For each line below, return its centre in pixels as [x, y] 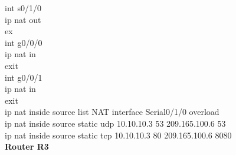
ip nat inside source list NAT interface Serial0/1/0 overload [112, 112]
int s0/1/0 [23, 8]
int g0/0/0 [24, 42]
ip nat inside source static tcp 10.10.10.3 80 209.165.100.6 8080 [118, 135]
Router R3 [27, 146]
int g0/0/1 [24, 77]
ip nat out [23, 19]
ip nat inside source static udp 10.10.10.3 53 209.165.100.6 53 [115, 123]
